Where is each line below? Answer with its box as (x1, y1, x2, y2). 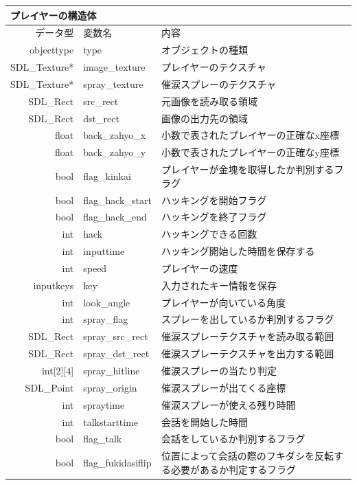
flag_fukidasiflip (83, 455, 152, 469)
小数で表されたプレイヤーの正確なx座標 (161, 128, 339, 142)
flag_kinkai (83, 168, 131, 183)
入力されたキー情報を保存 (161, 278, 277, 292)
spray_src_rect (83, 329, 148, 343)
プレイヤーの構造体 (10, 8, 97, 22)
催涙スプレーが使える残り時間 (161, 397, 296, 411)
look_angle (83, 295, 130, 309)
